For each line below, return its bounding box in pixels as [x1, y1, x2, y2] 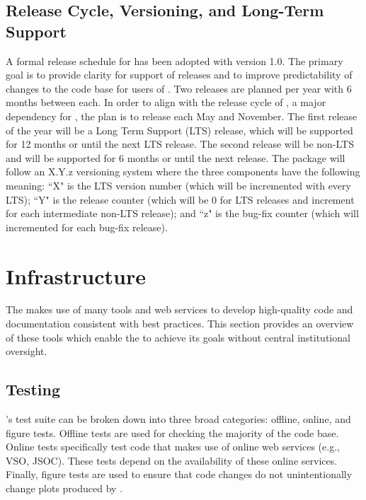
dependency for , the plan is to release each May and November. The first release [6, 108, 358, 123]
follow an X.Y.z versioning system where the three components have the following [6, 164, 360, 179]
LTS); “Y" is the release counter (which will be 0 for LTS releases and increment [6, 192, 355, 207]
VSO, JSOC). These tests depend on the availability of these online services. [6, 453, 338, 467]
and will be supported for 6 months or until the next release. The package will [6, 150, 345, 165]
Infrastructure [6, 261, 146, 290]
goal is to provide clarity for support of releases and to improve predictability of [6, 67, 353, 82]
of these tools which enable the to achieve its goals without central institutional [6, 330, 350, 344]
